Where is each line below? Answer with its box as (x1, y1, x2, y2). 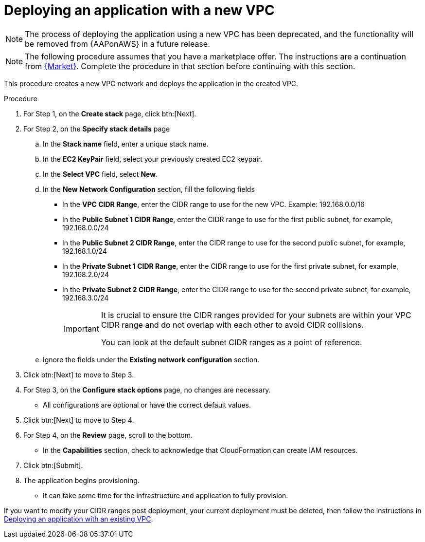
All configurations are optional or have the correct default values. (43, 400, 251, 409)
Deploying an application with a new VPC (4, 2, 275, 19)
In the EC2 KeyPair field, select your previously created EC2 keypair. (43, 154, 263, 163)
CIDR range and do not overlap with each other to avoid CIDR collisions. (101, 319, 364, 330)
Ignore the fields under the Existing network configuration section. (43, 355, 260, 364)
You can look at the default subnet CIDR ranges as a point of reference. (101, 337, 362, 347)
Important (64, 323, 99, 334)
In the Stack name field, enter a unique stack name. (43, 139, 209, 148)
